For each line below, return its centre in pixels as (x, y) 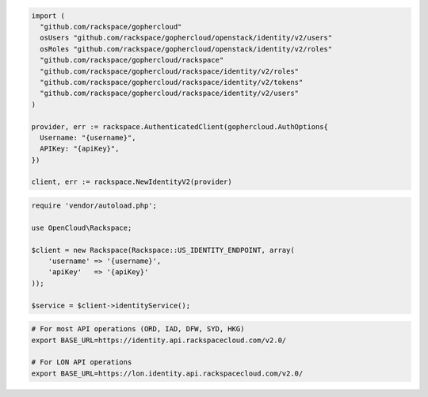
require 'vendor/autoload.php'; (94, 206)
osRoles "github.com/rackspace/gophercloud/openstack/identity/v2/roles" (186, 49)
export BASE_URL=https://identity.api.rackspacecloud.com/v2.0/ (159, 340)
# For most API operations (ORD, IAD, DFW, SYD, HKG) (138, 329)
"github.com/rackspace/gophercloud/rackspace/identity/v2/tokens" (172, 82)
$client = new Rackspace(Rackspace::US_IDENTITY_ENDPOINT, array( (163, 250)
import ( (48, 15)
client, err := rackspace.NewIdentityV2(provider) (132, 182)
